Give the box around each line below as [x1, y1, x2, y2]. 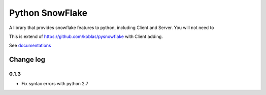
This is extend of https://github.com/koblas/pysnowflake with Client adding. [9, 33, 163, 39]
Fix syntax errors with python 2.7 [21, 81, 89, 87]
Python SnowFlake [9, 7, 88, 18]
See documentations [9, 42, 51, 49]
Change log [9, 56, 45, 64]
